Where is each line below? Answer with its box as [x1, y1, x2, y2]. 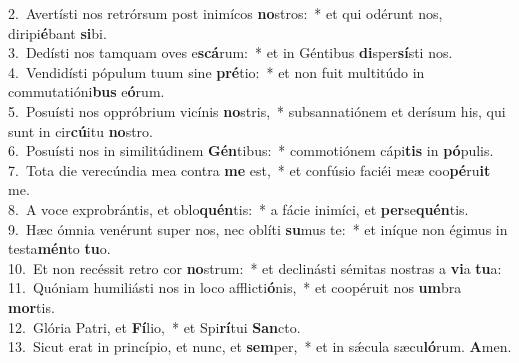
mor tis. [8, 296, 55, 317]
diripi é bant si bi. [8, 22, 107, 43]
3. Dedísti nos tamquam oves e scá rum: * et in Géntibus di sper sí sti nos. [8, 42, 453, 63]
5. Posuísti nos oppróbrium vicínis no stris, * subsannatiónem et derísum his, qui [8, 100, 506, 121]
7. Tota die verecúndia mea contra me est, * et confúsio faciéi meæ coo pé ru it [8, 159, 491, 180]
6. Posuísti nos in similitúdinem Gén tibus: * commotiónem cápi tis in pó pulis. [8, 140, 494, 161]
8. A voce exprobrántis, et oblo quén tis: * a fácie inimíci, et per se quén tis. [8, 198, 469, 219]
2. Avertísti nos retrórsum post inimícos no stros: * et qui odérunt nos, [8, 3, 443, 23]
